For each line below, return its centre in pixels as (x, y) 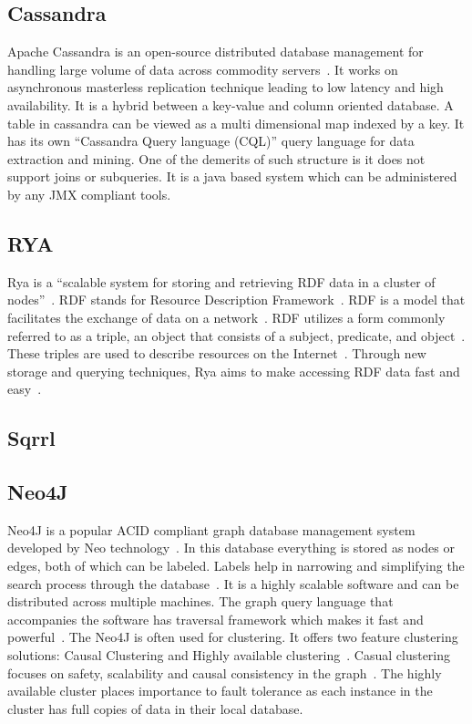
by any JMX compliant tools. (89, 194)
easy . (25, 389)
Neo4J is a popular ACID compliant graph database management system (211, 529)
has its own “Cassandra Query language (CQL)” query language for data (211, 141)
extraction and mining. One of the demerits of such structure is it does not (216, 158)
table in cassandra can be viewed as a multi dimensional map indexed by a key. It (236, 123)
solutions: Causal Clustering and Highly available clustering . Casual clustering (229, 655)
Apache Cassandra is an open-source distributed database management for (215, 52)
